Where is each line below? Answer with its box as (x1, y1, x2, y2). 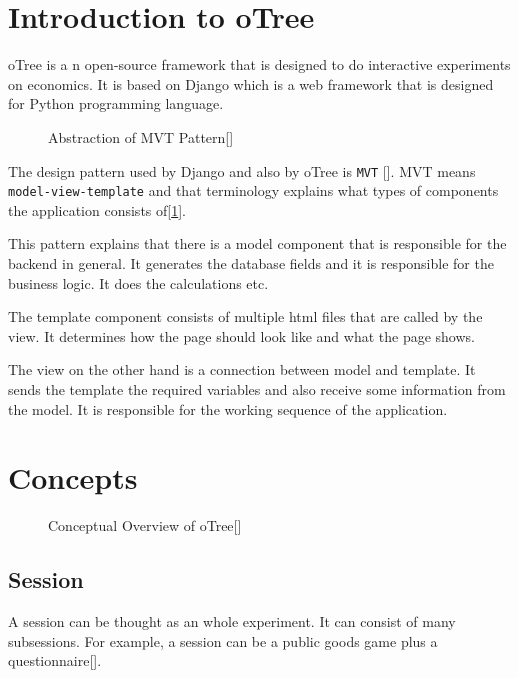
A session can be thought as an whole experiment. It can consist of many (8, 611, 456, 632)
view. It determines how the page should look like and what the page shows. (8, 325, 475, 346)
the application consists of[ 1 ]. (8, 199, 186, 220)
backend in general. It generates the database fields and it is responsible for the (8, 253, 494, 273)
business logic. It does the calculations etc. (8, 272, 269, 293)
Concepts (8, 457, 138, 498)
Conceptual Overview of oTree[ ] (48, 515, 242, 536)
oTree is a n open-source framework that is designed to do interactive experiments (8, 54, 511, 75)
